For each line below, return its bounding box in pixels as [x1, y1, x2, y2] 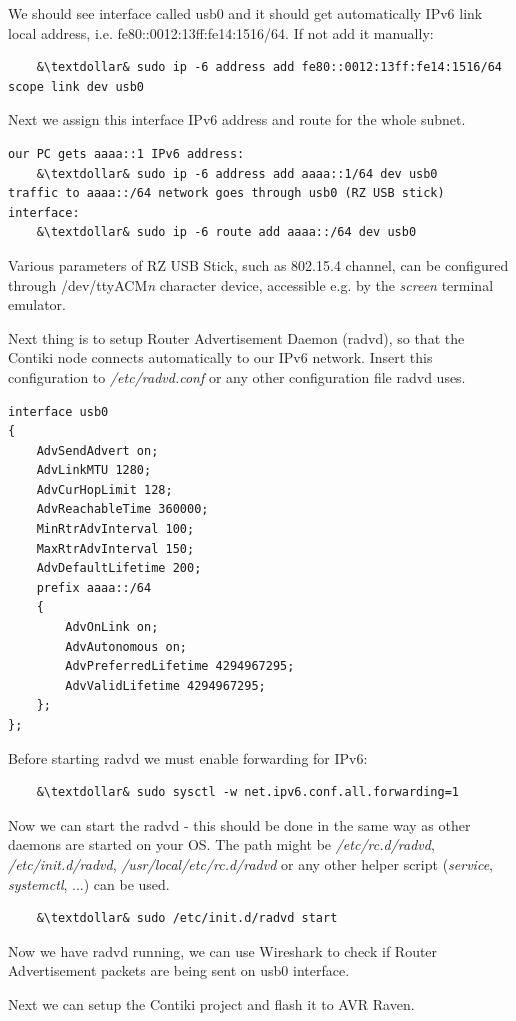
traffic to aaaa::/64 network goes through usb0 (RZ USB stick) [8, 186, 445, 201]
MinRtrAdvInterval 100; [36, 522, 195, 537]
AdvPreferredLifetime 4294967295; [65, 659, 295, 674]
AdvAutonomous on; [65, 639, 187, 654]
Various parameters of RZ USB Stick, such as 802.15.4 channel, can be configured [8, 254, 509, 275]
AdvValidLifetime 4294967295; [65, 678, 266, 693]
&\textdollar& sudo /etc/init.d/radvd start [36, 911, 338, 926]
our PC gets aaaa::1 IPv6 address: [8, 146, 245, 161]
